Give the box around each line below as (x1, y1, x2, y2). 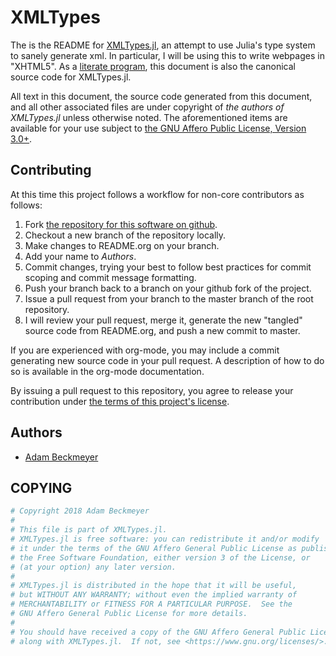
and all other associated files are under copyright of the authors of (10, 101, 285, 113)
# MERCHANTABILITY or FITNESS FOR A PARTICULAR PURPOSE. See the (10, 599, 293, 610)
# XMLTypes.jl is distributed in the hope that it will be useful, (10, 581, 298, 591)
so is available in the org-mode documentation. (10, 365, 205, 377)
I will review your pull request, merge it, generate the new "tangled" (24, 314, 303, 326)
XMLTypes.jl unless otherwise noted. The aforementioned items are (10, 111, 288, 123)
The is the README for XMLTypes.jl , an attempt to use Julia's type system (10, 39, 316, 51)
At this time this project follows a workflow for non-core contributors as (10, 188, 305, 200)
